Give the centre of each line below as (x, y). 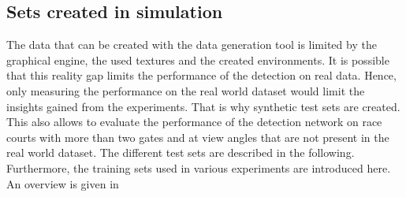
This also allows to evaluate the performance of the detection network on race (194, 122)
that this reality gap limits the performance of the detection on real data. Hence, (201, 75)
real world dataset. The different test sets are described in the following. (181, 152)
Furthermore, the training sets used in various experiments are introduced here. (199, 167)
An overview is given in (63, 183)
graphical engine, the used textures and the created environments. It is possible (198, 59)
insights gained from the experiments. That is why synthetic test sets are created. (203, 106)
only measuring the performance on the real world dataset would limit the (186, 90)
